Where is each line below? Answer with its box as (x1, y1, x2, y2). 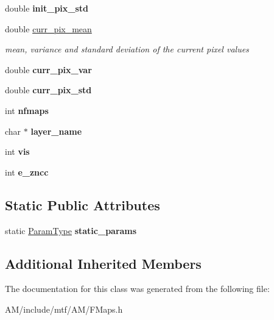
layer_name (30, 124, 82, 137)
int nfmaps (5, 104, 49, 116)
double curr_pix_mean (5, 22, 92, 35)
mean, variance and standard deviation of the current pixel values (5, 43, 249, 55)
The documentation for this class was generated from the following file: (5, 282, 270, 295)
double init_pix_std (5, 2, 89, 14)
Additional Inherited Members (5, 254, 202, 272)
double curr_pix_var (5, 63, 92, 76)
